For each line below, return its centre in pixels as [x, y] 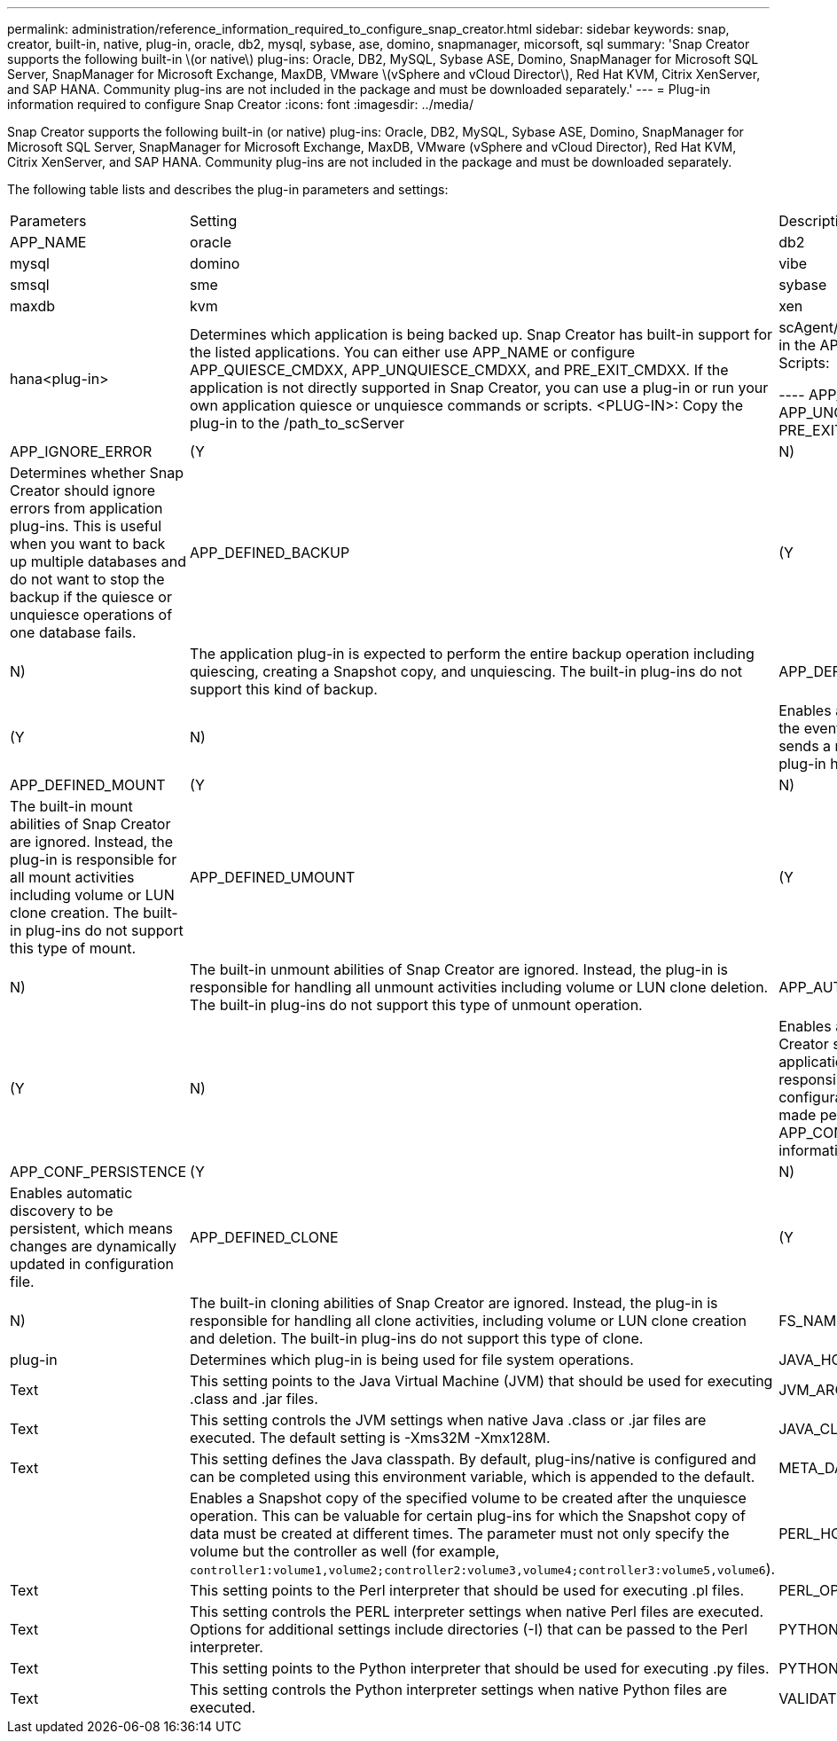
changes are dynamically [93, 1246]
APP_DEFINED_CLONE [264, 1237]
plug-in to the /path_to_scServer [297, 423]
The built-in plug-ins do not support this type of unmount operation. [416, 1005]
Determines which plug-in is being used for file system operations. [412, 1360]
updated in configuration [92, 1264]
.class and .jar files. [254, 1399]
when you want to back [88, 544]
